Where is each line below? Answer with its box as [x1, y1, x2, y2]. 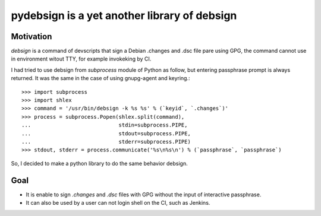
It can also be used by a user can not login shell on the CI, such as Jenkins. [26, 199, 210, 207]
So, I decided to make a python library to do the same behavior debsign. [11, 160, 188, 167]
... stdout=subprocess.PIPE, [21, 130, 191, 136]
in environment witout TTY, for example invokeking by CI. [11, 55, 152, 62]
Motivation [11, 31, 52, 42]
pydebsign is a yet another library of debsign [11, 9, 237, 22]
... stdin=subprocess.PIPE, [21, 122, 188, 129]
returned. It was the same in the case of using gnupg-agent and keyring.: [11, 75, 190, 82]
